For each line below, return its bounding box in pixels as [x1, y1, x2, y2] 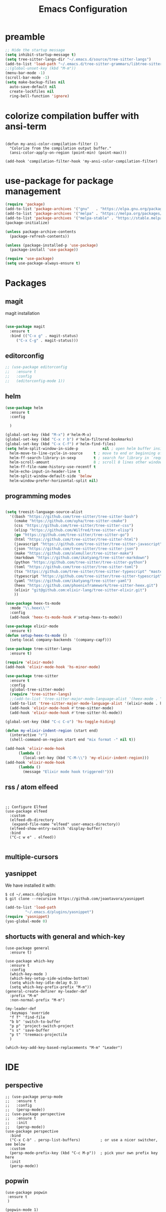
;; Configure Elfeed [5, 805, 48, 810]
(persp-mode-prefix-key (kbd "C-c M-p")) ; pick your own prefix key [9, 1150, 158, 1155]
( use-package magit [5, 324, 45, 329]
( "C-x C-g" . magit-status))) [16, 338, 79, 343]
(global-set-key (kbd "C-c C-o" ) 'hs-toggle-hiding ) [5, 719, 116, 724]
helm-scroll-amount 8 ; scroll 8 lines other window [9, 460, 163, 465]
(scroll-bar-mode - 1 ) [5, 75, 50, 80]
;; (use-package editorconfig [5, 365, 68, 370]
